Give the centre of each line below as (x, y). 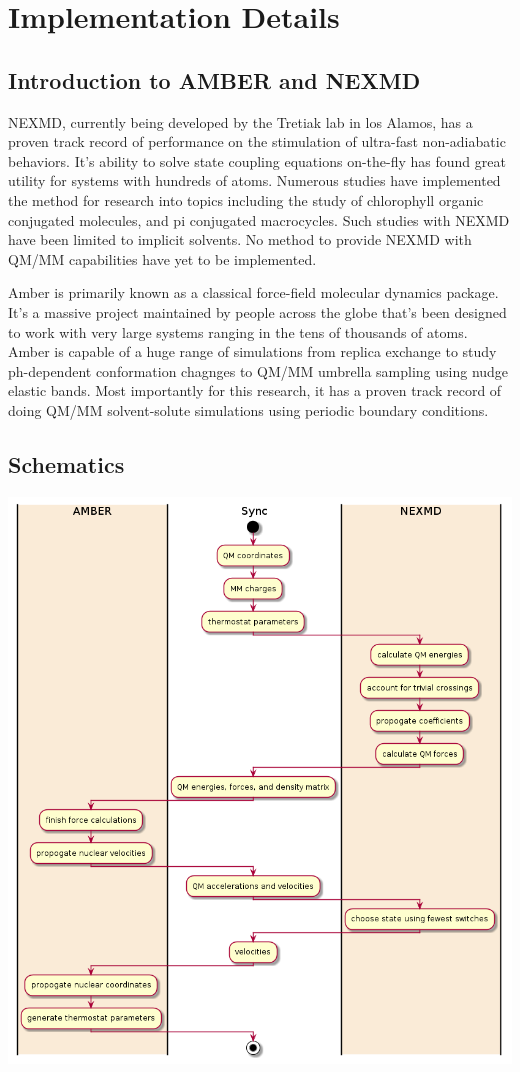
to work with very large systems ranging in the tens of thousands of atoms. (238, 331)
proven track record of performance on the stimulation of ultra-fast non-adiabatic (257, 141)
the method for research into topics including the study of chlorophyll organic (246, 199)
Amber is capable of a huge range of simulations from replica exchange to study (252, 351)
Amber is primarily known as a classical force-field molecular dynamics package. (253, 292)
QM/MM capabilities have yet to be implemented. (162, 258)
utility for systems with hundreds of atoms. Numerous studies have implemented (254, 180)
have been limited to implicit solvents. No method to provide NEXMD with (240, 239)
